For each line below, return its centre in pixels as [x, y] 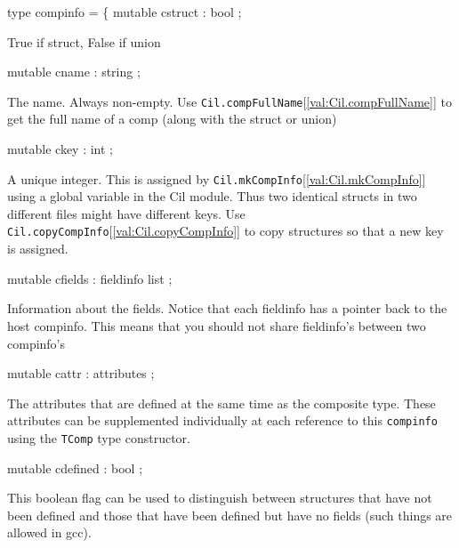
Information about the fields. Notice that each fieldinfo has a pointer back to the [227, 308]
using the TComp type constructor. [99, 437]
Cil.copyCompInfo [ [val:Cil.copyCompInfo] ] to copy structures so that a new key [225, 231]
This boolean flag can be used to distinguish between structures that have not [220, 498]
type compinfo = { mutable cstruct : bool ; [125, 12]
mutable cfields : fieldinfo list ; [90, 278]
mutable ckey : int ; [60, 149]
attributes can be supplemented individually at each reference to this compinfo [222, 420]
